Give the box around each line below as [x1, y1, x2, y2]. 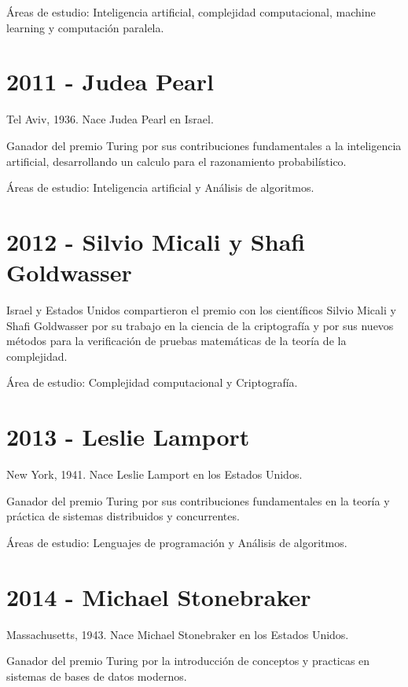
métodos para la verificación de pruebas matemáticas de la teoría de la [6, 332, 347, 349]
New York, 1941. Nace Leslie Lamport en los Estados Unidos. [6, 466, 303, 483]
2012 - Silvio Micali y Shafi [6, 225, 306, 257]
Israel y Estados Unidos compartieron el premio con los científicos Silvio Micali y [6, 302, 396, 318]
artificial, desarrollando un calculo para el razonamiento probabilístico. [6, 152, 347, 169]
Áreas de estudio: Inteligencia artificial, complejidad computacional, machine [6, 4, 376, 20]
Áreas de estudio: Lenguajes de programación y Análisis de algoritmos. [6, 534, 347, 550]
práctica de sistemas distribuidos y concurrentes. [6, 508, 240, 524]
